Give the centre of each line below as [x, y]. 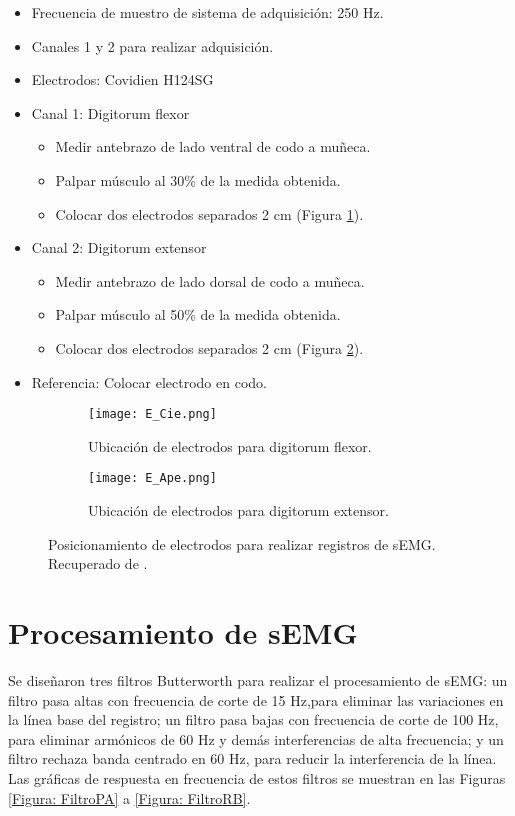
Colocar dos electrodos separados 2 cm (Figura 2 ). [209, 347]
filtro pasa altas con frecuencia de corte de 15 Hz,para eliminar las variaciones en [256, 699]
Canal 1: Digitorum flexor [110, 112]
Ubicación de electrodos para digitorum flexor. [230, 445]
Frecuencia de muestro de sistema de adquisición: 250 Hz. [207, 12]
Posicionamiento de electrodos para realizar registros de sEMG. [242, 543]
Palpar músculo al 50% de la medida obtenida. [198, 314]
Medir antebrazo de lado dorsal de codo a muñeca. [210, 280]
